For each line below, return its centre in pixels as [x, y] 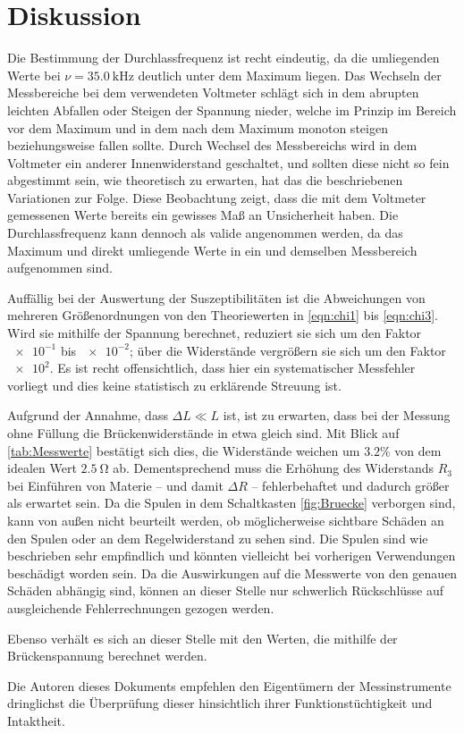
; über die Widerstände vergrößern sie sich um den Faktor [288, 350]
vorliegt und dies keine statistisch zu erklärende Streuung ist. [174, 385]
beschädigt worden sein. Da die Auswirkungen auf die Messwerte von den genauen [232, 573]
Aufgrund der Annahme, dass [88, 415]
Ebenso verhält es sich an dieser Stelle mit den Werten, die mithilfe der [202, 638]
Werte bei [34, 75]
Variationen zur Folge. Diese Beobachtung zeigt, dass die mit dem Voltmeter [217, 197]
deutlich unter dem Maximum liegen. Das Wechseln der [290, 75]
